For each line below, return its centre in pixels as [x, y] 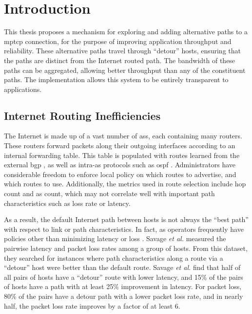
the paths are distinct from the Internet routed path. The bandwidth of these [120, 60]
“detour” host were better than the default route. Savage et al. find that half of [122, 267]
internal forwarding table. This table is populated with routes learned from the [122, 155]
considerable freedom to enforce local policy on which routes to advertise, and [120, 174]
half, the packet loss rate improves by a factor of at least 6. [92, 305]
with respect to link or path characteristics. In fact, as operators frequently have [124, 229]
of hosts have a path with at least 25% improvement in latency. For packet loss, [123, 286]
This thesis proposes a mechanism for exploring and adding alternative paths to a [126, 32]
